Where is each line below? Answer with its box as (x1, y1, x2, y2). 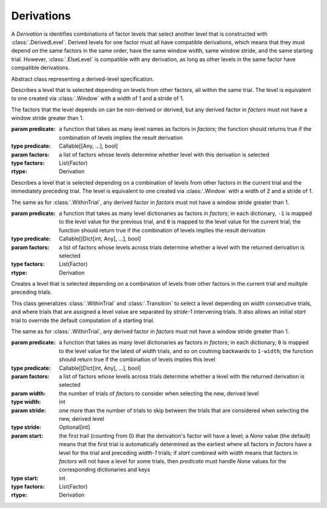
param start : (11, 432, 44, 439)
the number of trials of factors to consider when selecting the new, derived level (59, 389, 259, 397)
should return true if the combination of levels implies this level (59, 356, 216, 363)
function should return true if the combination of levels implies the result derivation (59, 226, 266, 234)
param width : (11, 389, 46, 397)
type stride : (11, 424, 42, 431)
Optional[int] (59, 424, 90, 431)
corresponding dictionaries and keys (59, 466, 151, 473)
